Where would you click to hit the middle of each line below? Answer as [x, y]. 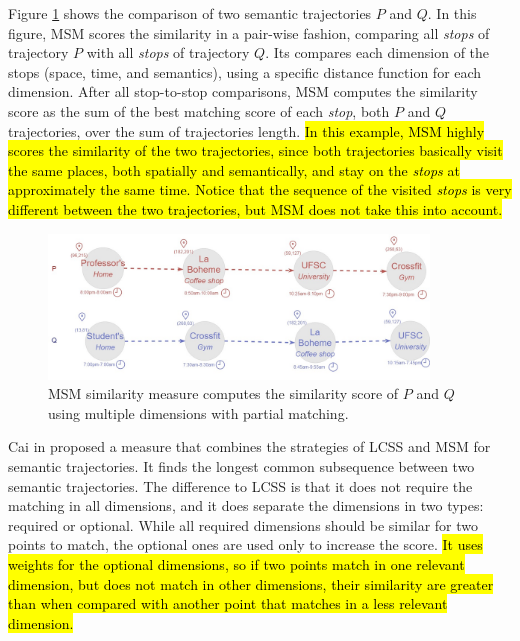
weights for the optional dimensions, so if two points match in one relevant [236, 563]
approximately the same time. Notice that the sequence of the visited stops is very [260, 189]
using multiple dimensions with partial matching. [198, 412]
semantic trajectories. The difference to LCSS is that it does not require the [240, 485]
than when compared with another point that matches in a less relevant [228, 603]
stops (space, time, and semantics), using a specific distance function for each [245, 71]
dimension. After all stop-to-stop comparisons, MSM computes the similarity [243, 91]
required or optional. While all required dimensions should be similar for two [243, 524]
